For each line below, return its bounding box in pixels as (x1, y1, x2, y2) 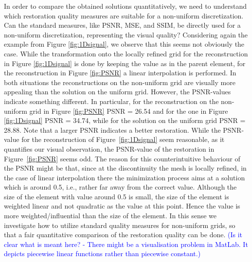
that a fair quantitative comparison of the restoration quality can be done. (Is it (4, 229, 243, 240)
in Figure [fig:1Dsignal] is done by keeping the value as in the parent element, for (4, 58, 246, 68)
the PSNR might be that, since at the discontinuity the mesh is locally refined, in (4, 163, 247, 173)
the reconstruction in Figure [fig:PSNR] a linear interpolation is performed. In (4, 68, 236, 78)
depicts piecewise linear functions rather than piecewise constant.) (4, 248, 201, 259)
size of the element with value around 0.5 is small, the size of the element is (4, 191, 229, 201)
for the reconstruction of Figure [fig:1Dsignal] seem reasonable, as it (21, 134, 225, 144)
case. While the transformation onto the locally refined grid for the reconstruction (4, 48, 248, 58)
